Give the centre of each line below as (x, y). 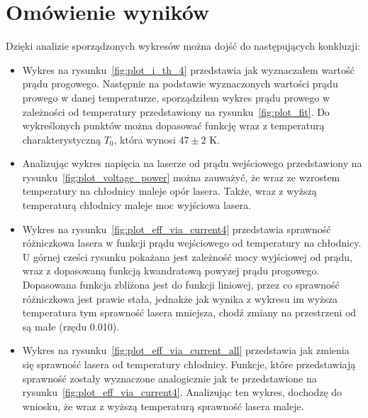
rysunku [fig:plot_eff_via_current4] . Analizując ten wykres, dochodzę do (182, 392)
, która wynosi (145, 139)
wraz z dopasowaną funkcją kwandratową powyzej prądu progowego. (171, 270)
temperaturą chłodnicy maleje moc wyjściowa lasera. (137, 205)
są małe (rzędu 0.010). (71, 326)
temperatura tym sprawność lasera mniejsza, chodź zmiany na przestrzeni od (189, 312)
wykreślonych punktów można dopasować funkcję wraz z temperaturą (173, 125)
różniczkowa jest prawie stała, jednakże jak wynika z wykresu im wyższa (180, 298)
